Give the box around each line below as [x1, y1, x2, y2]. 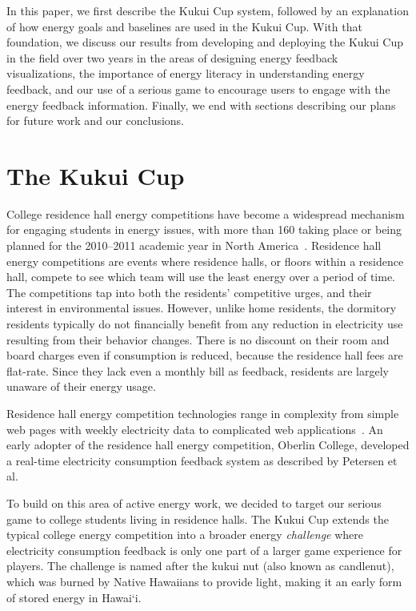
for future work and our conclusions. [6, 112, 185, 129]
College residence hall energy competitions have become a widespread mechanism [6, 205, 405, 222]
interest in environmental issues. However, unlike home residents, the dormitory [6, 299, 397, 316]
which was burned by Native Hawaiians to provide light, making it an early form [6, 573, 402, 589]
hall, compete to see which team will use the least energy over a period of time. [6, 268, 395, 285]
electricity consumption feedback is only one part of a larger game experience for [6, 541, 402, 558]
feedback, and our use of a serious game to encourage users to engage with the [6, 80, 390, 97]
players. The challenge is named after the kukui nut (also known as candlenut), [6, 557, 394, 574]
